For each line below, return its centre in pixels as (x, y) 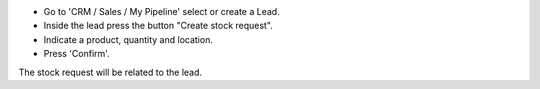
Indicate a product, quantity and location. (128, 39)
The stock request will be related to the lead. (110, 72)
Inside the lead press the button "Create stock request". (158, 26)
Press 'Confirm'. (76, 54)
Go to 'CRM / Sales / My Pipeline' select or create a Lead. (161, 11)
